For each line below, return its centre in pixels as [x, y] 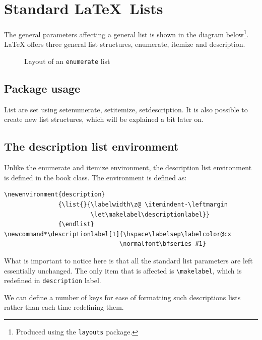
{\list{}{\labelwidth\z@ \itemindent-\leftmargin [143, 205]
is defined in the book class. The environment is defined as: [95, 177]
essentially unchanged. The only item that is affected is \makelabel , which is [123, 270]
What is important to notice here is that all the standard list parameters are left [128, 260]
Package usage [42, 88]
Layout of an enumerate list [67, 61]
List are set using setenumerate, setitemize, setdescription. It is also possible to [126, 109]
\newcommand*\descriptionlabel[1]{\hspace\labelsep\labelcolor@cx [118, 234]
